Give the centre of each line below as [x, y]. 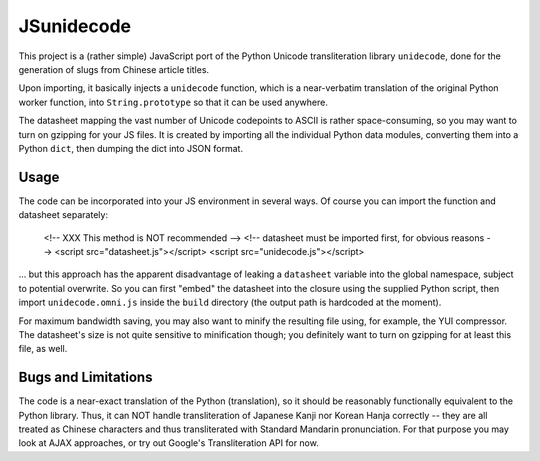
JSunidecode [75, 26]
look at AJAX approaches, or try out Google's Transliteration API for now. [168, 443]
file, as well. [43, 349]
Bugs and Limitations [85, 377]
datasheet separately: [63, 215]
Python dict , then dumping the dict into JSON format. [131, 148]
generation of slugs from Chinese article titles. [114, 69]
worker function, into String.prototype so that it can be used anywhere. [173, 102]
